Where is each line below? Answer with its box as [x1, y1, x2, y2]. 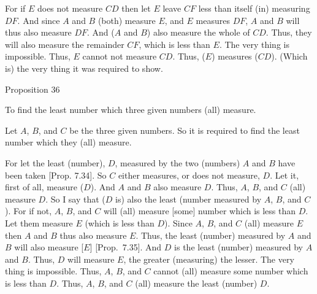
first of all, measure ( [5, 180, 84, 193]
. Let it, [270, 168, 299, 181]
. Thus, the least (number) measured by [136, 228, 286, 241]
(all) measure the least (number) [135, 276, 258, 289]
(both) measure [97, 14, 156, 26]
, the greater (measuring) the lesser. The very [123, 252, 294, 265]
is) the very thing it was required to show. [5, 61, 163, 74]
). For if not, [5, 204, 52, 217]
